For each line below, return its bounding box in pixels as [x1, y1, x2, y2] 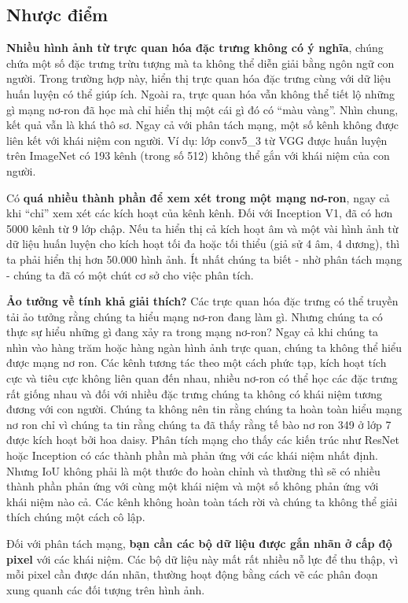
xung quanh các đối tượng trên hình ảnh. [6, 581, 205, 597]
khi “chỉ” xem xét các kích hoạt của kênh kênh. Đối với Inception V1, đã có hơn [6, 205, 393, 221]
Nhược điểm [6, 2, 108, 27]
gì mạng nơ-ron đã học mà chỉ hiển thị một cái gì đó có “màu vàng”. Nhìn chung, [6, 101, 399, 117]
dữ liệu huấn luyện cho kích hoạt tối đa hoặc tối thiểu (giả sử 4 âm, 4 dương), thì [6, 235, 400, 252]
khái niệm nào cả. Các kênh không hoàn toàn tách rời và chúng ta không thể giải [6, 493, 398, 509]
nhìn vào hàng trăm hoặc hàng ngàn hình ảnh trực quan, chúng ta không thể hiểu [6, 338, 402, 355]
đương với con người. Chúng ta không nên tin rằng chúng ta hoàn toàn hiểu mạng [6, 401, 402, 417]
